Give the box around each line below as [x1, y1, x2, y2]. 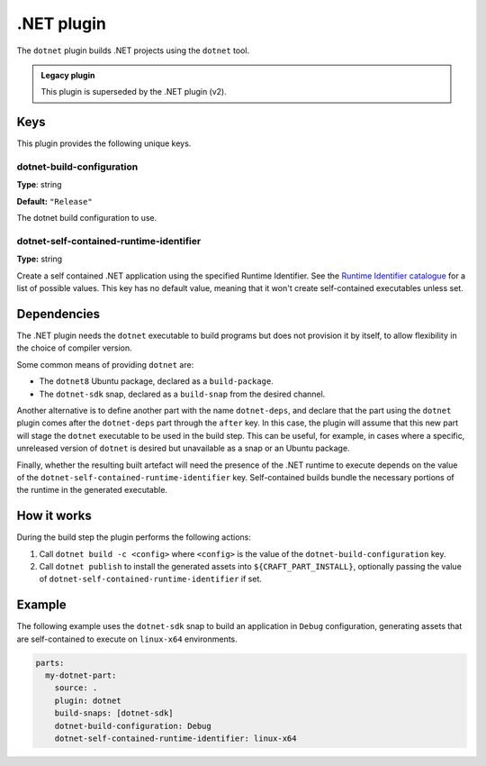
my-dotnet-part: [45, 670, 117, 680]
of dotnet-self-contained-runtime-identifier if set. [39, 573, 263, 585]
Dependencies [16, 306, 101, 322]
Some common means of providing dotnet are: [16, 359, 194, 369]
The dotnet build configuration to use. [16, 213, 157, 223]
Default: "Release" [16, 196, 94, 206]
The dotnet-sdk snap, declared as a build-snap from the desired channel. [39, 388, 326, 399]
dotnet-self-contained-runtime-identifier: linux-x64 [54, 733, 297, 743]
